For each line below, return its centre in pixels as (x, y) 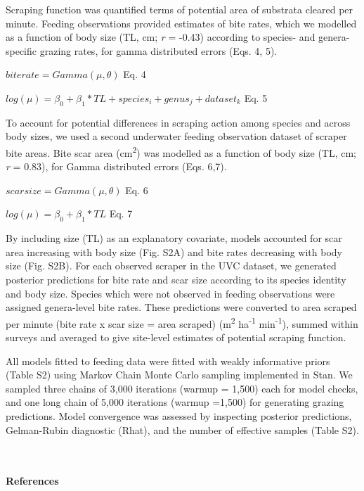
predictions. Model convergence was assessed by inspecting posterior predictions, (179, 415)
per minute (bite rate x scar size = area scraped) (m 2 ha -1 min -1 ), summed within (182, 322)
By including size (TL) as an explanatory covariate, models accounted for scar (174, 238)
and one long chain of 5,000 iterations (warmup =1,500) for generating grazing (175, 402)
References (32, 481)
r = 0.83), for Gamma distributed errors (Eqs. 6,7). (116, 166)
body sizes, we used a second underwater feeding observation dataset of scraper (176, 136)
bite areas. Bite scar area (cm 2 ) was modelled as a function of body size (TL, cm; (181, 151)
